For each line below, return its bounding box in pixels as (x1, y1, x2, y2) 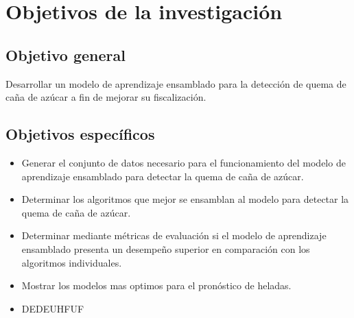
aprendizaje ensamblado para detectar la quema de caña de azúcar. (21, 169, 304, 183)
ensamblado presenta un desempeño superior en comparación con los (21, 241, 310, 256)
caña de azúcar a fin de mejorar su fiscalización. (5, 90, 206, 104)
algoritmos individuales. (21, 255, 122, 269)
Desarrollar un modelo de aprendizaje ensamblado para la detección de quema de (5, 76, 346, 90)
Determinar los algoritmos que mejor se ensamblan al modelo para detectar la (21, 192, 349, 206)
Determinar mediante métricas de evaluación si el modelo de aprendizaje (21, 228, 327, 243)
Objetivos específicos (5, 123, 155, 145)
